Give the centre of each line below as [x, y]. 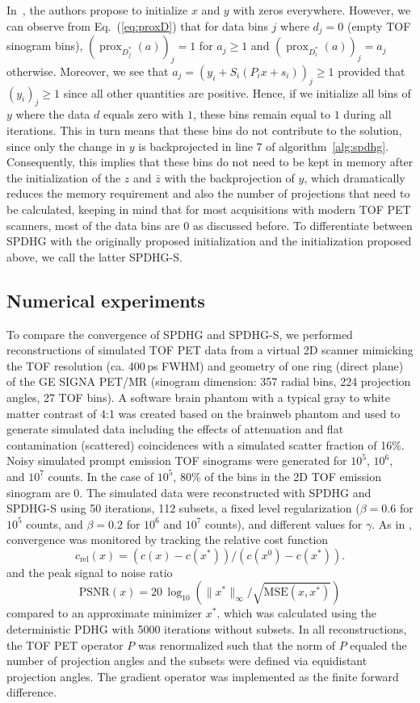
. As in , [392, 523]
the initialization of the [64, 177]
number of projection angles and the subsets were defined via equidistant [187, 661]
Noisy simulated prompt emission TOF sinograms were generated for [177, 460]
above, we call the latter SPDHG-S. [94, 256]
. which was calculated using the [297, 613]
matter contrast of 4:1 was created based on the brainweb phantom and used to [204, 413]
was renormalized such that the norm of [236, 644]
